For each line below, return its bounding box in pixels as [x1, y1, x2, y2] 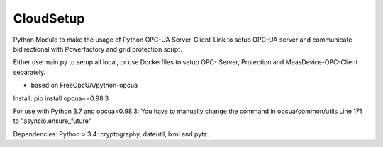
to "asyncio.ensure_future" [13, 117, 92, 125]
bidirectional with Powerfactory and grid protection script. [13, 45, 182, 53]
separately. [13, 68, 46, 76]
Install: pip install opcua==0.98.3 [13, 94, 109, 102]
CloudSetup [13, 11, 85, 26]
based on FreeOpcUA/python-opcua [30, 81, 138, 90]
